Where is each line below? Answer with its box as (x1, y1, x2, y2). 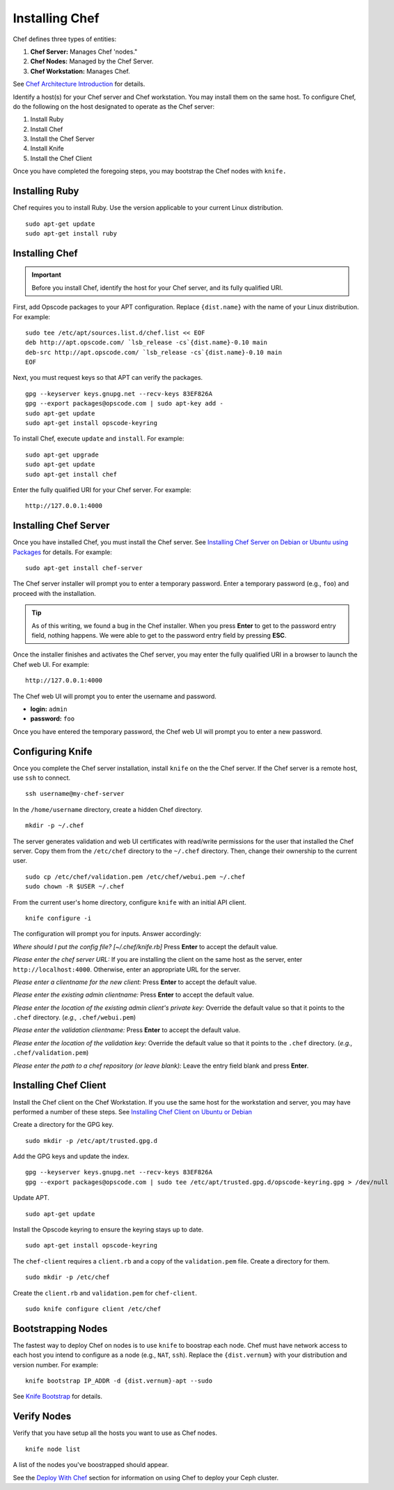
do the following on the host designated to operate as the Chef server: (13, 102, 215, 111)
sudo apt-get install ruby (25, 229, 118, 237)
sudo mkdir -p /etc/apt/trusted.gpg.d (25, 1137, 158, 1144)
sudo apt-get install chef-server (25, 564, 143, 572)
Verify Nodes (13, 1411, 72, 1422)
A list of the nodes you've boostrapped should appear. (13, 1461, 169, 1469)
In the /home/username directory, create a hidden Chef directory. (13, 805, 203, 813)
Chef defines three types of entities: (13, 35, 117, 43)
